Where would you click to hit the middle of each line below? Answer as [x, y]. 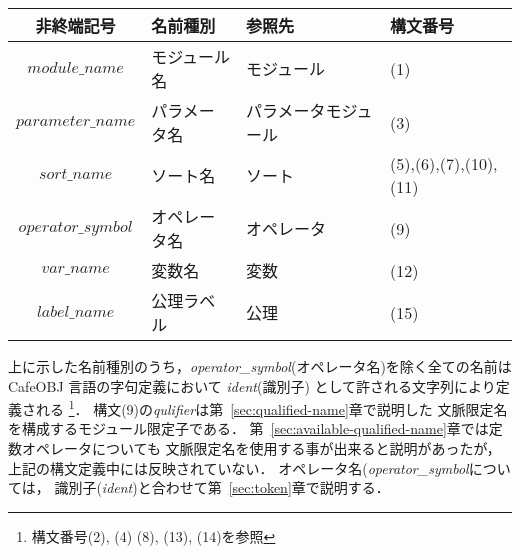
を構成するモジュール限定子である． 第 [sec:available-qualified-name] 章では [248, 428]
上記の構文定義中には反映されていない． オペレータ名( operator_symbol [238, 467]
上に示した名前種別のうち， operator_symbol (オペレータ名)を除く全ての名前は [260, 366]
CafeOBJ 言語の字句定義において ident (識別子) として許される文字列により [252, 385]
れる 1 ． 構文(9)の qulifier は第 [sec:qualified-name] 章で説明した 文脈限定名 [271, 407]
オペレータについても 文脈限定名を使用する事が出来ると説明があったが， [261, 448]
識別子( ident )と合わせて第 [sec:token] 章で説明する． [222, 487]
